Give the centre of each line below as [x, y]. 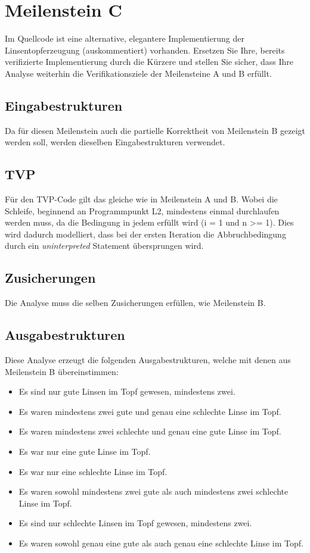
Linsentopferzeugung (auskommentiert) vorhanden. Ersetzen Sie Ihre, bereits [145, 50]
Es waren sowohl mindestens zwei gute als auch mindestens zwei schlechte [154, 491]
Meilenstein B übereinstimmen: [62, 371]
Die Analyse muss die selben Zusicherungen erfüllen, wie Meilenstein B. [135, 303]
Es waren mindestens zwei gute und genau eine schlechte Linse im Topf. [150, 411]
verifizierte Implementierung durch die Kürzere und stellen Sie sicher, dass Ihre [149, 62]
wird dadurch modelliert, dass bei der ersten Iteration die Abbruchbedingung [145, 234]
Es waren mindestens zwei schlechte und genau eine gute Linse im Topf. [150, 431]
